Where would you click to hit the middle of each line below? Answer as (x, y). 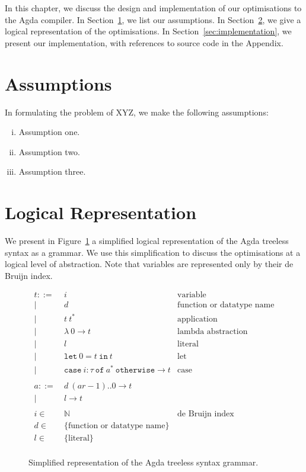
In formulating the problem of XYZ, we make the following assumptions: (137, 112)
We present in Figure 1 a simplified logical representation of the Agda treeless (147, 240)
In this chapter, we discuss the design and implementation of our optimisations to (153, 8)
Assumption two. (50, 151)
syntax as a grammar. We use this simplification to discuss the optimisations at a (153, 252)
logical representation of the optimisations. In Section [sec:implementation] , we (148, 31)
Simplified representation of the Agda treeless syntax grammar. (144, 462)
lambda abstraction (213, 331)
